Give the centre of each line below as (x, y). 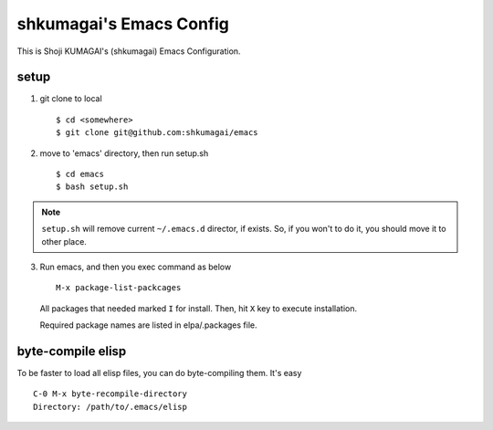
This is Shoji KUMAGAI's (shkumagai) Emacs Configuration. (129, 51)
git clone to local (71, 99)
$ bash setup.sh (92, 187)
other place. (64, 241)
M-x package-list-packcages (119, 288)
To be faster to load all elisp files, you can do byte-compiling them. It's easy (159, 373)
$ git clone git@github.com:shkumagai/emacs (157, 133)
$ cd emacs (80, 174)
